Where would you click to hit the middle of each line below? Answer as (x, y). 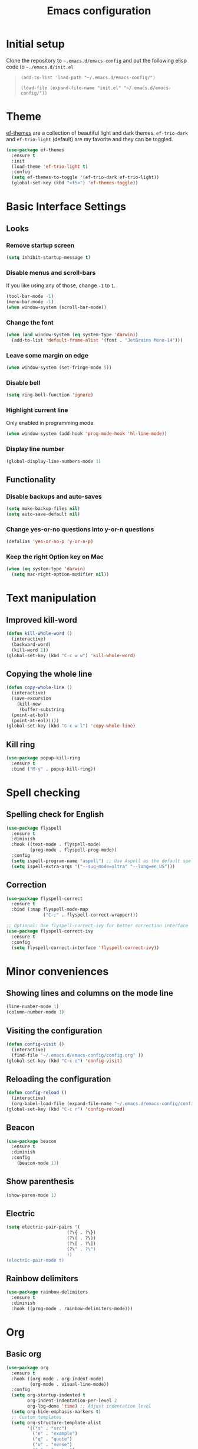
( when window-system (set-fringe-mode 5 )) (59, 368)
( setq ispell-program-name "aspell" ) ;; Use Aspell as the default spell (104, 861)
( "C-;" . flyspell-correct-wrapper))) (91, 915)
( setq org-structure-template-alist (56, 1422)
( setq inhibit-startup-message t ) (49, 257)
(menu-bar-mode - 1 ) (30, 302)
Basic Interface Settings (66, 207)
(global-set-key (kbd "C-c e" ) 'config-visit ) (64, 1061)
